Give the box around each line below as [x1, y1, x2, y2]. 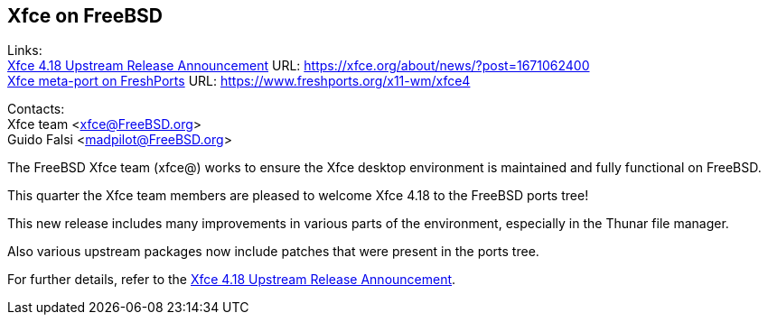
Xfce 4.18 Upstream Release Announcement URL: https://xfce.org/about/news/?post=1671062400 [7, 58, 590, 74]
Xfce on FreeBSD [7, 5, 163, 27]
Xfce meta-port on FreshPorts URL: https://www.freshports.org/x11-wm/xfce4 [7, 73, 471, 89]
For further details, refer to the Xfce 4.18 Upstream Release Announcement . [7, 271, 456, 288]
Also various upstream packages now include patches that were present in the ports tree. [7, 244, 539, 260]
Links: [7, 42, 42, 59]
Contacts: [7, 101, 65, 117]
